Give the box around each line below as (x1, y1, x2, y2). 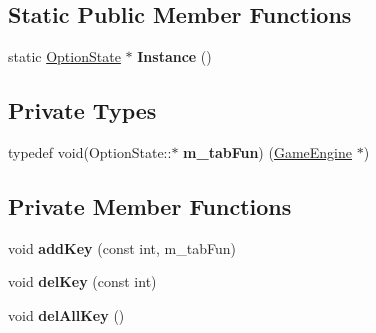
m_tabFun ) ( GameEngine (183, 142, 352, 162)
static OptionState (8, 46, 121, 67)
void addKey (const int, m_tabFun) (8, 237, 236, 258)
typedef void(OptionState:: (8, 142, 172, 162)
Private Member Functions (8, 190, 292, 221)
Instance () (137, 46, 212, 67)
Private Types (8, 95, 157, 126)
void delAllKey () (8, 304, 125, 325)
